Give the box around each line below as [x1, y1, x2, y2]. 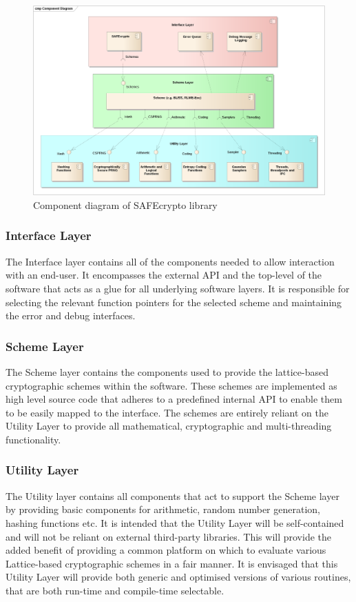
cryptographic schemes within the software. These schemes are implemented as [6, 378, 337, 392]
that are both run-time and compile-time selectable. [6, 583, 224, 597]
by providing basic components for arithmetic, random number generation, [6, 502, 320, 516]
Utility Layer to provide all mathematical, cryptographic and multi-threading [6, 419, 332, 433]
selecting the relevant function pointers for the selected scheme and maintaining [6, 294, 342, 309]
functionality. [6, 432, 61, 446]
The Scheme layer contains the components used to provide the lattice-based [6, 364, 328, 379]
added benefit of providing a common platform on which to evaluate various [6, 543, 326, 557]
